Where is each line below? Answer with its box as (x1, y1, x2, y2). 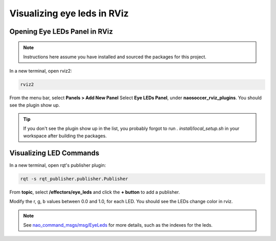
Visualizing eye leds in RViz (9, 8, 129, 19)
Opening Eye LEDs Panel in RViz (9, 27, 113, 36)
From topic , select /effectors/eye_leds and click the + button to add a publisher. (9, 189, 180, 195)
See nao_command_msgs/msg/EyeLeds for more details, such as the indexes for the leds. (23, 222, 213, 228)
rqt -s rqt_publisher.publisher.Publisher (20, 176, 128, 182)
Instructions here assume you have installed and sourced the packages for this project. (23, 54, 206, 60)
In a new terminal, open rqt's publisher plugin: (9, 162, 106, 168)
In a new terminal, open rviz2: (9, 68, 72, 74)
